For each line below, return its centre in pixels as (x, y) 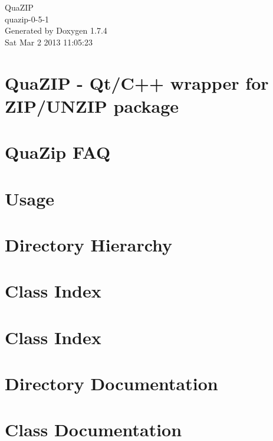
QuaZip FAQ (58, 152)
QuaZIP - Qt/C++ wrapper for (137, 82)
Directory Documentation (111, 383)
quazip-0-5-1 (27, 19)
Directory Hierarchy (89, 244)
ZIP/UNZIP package (92, 105)
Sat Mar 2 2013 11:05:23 (49, 42)
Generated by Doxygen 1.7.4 (56, 30)
